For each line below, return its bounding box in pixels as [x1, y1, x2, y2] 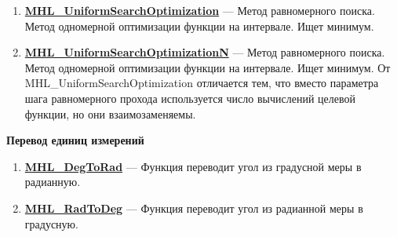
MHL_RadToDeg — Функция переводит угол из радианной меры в [24, 199, 363, 216]
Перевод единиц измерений [6, 132, 144, 148]
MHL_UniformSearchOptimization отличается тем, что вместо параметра [24, 75, 379, 91]
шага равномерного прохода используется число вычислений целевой [24, 89, 355, 106]
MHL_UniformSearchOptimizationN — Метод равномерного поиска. [24, 44, 385, 60]
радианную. [24, 173, 81, 190]
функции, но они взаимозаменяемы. [24, 105, 196, 122]
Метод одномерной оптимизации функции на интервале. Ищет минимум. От [24, 59, 391, 75]
